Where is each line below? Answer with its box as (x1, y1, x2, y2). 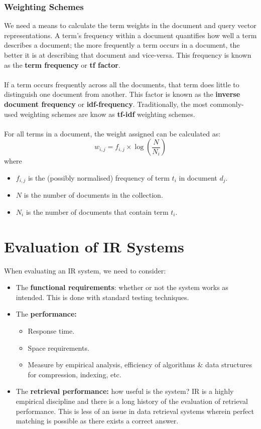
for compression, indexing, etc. (28, 369, 121, 379)
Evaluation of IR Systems (4, 236, 184, 256)
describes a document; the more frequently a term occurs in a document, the (4, 40, 240, 50)
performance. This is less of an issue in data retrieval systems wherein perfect (16, 405, 254, 416)
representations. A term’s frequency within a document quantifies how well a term (4, 30, 257, 40)
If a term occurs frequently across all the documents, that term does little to (4, 79, 239, 89)
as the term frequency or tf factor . (4, 59, 120, 70)
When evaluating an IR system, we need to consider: (4, 265, 166, 275)
